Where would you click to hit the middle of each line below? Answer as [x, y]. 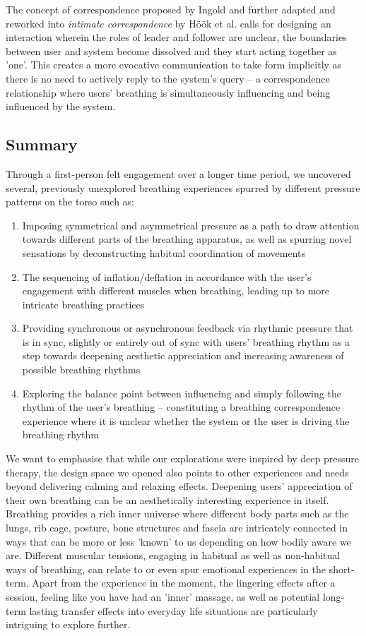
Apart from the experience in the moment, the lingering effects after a [184, 583]
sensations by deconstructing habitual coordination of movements [164, 252]
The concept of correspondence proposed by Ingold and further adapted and [171, 9]
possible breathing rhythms [81, 370]
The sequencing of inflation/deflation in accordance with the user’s [167, 276]
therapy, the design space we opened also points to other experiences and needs [177, 472]
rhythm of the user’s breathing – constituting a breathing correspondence [181, 407]
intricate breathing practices [83, 304]
